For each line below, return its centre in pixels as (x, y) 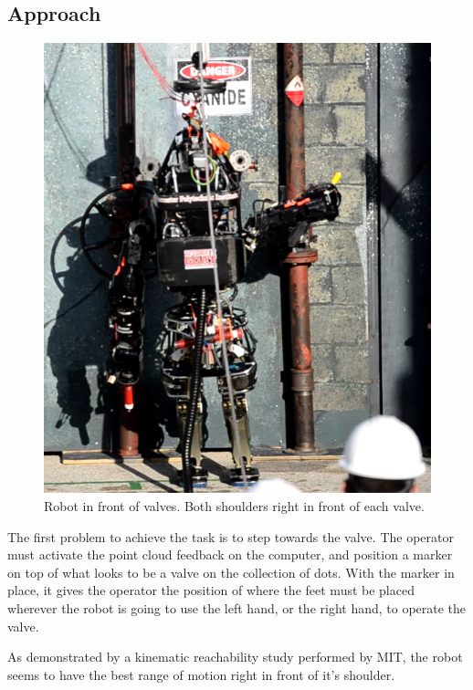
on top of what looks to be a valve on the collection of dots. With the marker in (231, 572)
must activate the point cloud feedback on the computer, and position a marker (230, 554)
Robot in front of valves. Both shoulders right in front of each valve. (234, 505)
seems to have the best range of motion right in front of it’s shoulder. (201, 674)
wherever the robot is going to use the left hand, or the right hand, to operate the (237, 607)
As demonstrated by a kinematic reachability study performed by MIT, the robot (235, 657)
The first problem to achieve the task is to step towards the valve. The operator (231, 536)
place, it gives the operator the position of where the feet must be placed (211, 590)
